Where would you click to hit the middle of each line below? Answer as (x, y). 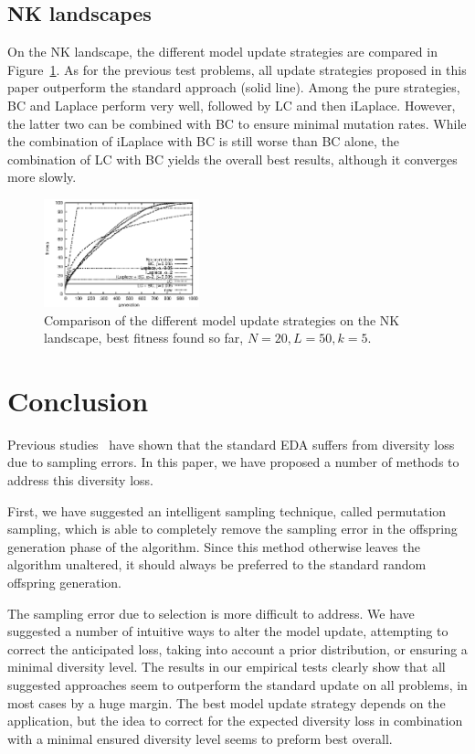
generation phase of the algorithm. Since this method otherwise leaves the (214, 546)
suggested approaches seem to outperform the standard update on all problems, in (237, 684)
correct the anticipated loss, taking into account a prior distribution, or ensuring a (237, 648)
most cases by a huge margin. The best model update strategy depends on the (227, 702)
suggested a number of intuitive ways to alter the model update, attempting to (228, 631)
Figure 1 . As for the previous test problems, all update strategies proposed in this (237, 69)
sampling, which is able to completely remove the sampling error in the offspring (232, 529)
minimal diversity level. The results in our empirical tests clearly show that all (227, 667)
